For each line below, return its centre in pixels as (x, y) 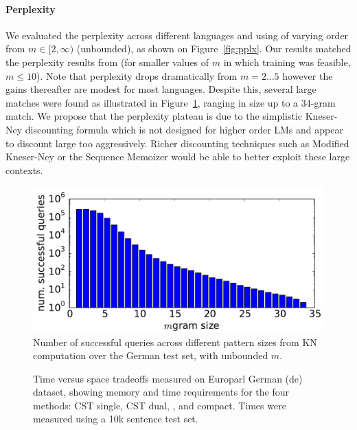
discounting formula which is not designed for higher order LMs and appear (184, 129)
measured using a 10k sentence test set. (116, 419)
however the (308, 75)
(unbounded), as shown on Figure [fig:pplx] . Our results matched (214, 49)
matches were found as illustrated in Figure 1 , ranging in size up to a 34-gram (171, 102)
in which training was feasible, (287, 62)
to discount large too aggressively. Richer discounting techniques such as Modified (177, 143)
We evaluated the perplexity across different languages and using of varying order (177, 35)
